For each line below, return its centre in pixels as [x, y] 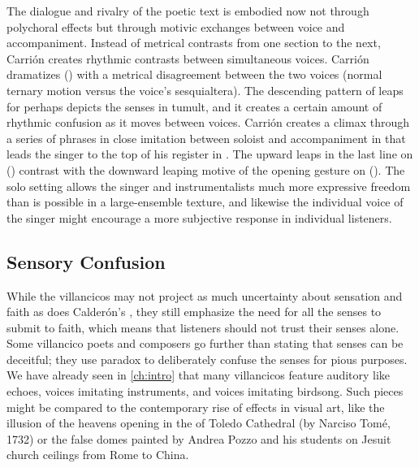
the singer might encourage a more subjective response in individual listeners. [199, 217]
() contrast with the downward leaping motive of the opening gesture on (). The [206, 169]
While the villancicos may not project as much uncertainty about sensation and [205, 295]
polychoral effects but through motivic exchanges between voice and [176, 26]
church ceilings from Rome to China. [98, 455]
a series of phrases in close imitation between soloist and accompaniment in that [206, 138]
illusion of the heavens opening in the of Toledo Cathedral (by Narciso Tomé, [199, 423]
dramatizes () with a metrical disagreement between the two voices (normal [194, 74]
